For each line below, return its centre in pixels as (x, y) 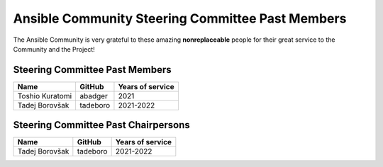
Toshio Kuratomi (45, 96)
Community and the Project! (54, 49)
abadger (94, 96)
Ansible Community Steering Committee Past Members (180, 18)
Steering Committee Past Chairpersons (102, 125)
